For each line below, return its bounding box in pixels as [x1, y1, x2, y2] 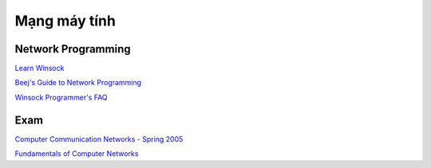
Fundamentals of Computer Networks [14, 149, 139, 158]
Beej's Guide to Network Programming [14, 78, 142, 88]
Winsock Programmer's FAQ [14, 92, 108, 102]
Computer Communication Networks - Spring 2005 [14, 134, 184, 143]
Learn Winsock [14, 64, 65, 73]
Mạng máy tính [14, 12, 116, 29]
